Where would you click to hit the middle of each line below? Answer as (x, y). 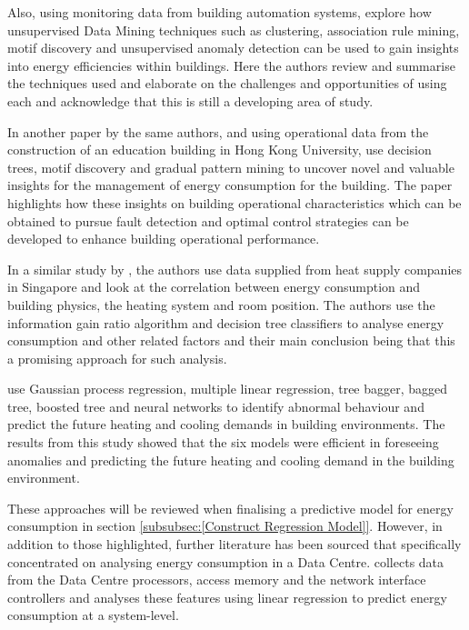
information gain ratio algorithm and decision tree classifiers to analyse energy (226, 322)
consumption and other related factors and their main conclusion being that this (231, 340)
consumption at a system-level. (93, 615)
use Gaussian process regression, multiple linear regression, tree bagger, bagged (228, 389)
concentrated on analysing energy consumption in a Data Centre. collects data (226, 561)
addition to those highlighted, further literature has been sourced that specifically (234, 544)
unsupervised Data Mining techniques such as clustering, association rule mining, (234, 30)
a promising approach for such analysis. (117, 358)
